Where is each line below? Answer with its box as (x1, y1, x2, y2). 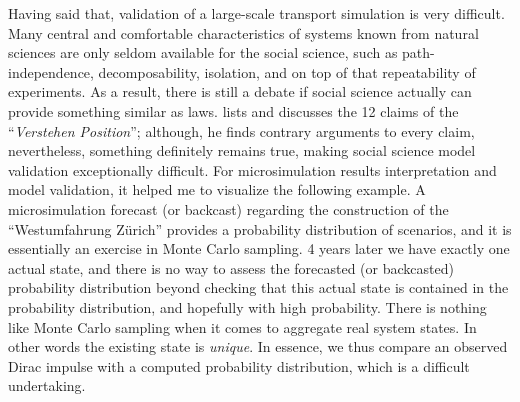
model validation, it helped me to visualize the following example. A (8, 179, 426, 200)
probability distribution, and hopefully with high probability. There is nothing (8, 296, 487, 317)
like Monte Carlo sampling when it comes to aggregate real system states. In (8, 316, 477, 337)
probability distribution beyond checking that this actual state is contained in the (8, 277, 509, 298)
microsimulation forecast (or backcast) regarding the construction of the (8, 198, 449, 219)
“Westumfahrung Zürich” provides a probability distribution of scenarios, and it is (8, 218, 512, 239)
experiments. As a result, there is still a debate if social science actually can (8, 81, 472, 102)
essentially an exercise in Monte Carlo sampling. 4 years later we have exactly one (8, 238, 510, 259)
